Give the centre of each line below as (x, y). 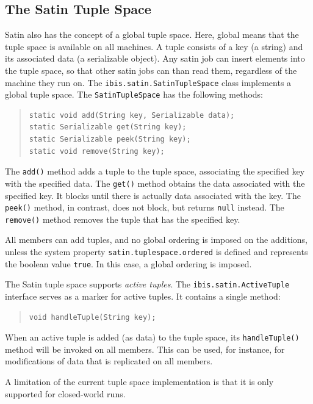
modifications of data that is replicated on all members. (109, 361)
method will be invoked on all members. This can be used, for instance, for (145, 349)
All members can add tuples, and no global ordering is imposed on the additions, (156, 240)
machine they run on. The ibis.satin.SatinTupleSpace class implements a (148, 82)
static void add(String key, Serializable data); (132, 115)
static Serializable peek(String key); (110, 139)
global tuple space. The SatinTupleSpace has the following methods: (134, 94)
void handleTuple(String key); (92, 317)
